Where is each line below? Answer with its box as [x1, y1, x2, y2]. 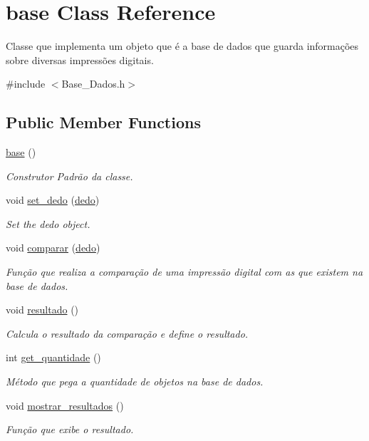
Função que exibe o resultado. [6, 422, 134, 437]
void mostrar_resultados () [6, 398, 124, 413]
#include [6, 76, 46, 91]
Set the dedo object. [6, 216, 90, 231]
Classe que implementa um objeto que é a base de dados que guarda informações [6, 38, 359, 53]
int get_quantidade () [6, 350, 101, 365]
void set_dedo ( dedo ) [6, 192, 100, 207]
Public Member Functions [6, 111, 201, 133]
